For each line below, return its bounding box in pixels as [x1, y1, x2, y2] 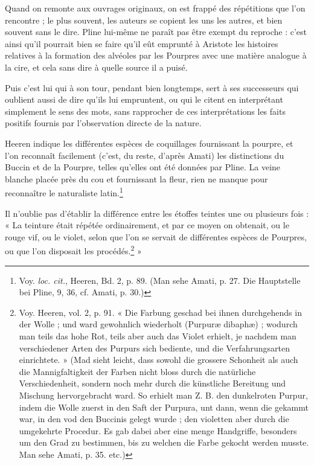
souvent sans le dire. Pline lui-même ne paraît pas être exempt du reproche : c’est [5, 25, 307, 38]
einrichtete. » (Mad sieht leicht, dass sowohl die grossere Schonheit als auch [19, 353, 298, 366]
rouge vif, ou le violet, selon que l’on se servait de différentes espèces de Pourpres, [5, 230, 307, 243]
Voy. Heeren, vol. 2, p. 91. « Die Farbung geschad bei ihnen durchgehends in [19, 306, 302, 318]
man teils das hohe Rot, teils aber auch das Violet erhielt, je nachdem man [19, 329, 296, 342]
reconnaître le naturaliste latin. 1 [5, 185, 123, 199]
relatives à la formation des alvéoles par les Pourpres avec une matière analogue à [5, 49, 307, 62]
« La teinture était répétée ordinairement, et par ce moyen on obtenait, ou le [5, 219, 289, 231]
